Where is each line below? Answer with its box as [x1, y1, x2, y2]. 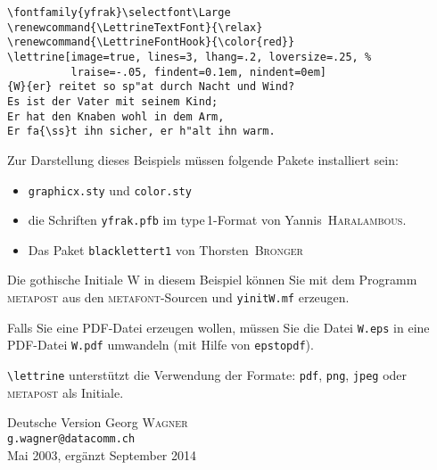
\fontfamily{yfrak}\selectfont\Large [7, 6, 231, 19]
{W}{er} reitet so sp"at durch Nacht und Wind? [7, 80, 295, 94]
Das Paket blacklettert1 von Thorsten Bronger [28, 240, 303, 259]
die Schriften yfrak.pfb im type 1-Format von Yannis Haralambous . [28, 210, 407, 229]
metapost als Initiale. [7, 383, 124, 401]
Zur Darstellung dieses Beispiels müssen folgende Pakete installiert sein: [7, 150, 399, 169]
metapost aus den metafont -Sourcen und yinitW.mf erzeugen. [7, 288, 350, 307]
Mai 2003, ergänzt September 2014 [7, 445, 197, 464]
